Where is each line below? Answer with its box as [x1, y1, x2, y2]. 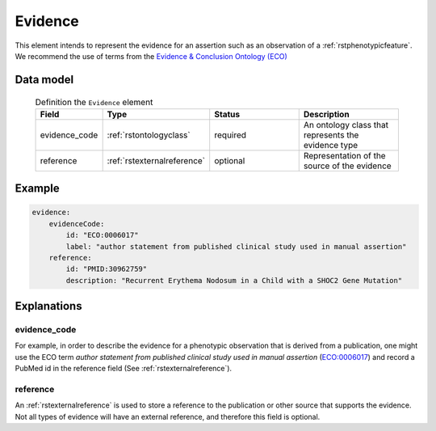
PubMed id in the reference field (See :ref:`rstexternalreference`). [15, 364, 233, 374]
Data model [15, 73, 74, 87]
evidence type [303, 139, 358, 150]
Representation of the [303, 150, 387, 161]
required [214, 129, 246, 141]
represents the [303, 129, 359, 141]
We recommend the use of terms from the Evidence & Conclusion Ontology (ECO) [15, 51, 288, 61]
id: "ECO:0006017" [65, 230, 139, 240]
